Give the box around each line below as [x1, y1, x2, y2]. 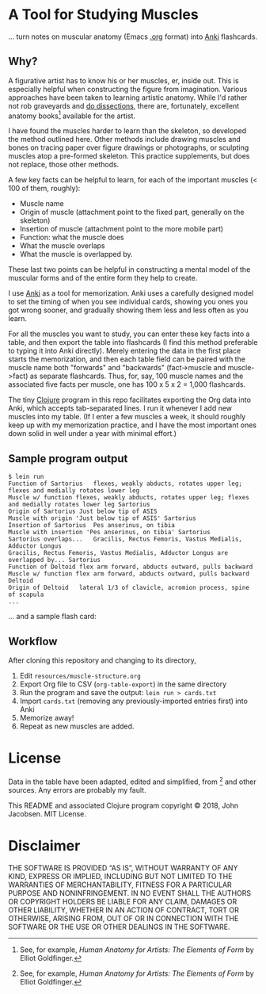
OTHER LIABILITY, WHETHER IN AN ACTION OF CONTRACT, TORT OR [8, 905, 239, 915]
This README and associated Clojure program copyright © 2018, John [8, 801, 239, 810]
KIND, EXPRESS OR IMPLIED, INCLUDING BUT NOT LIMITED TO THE [8, 871, 233, 881]
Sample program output [8, 452, 128, 465]
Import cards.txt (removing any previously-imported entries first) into [19, 696, 248, 706]
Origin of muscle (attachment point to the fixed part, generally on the [19, 208, 245, 217]
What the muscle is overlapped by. [19, 250, 133, 259]
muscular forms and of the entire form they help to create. [8, 273, 198, 283]
